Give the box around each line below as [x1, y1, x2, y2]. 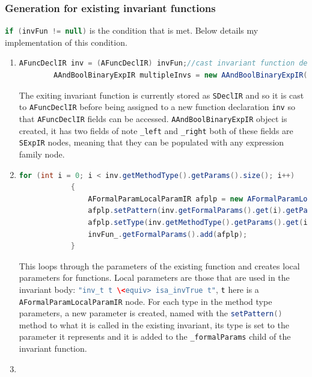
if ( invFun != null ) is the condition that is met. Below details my [5, 24, 258, 37]
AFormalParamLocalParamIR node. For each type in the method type [19, 295, 272, 307]
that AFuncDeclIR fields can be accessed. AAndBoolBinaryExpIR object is [19, 112, 287, 124]
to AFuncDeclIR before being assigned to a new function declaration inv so [19, 100, 295, 113]
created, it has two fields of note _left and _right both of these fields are [19, 124, 293, 136]
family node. [19, 147, 65, 160]
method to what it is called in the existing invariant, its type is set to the [19, 318, 289, 331]
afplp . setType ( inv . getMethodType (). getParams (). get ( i [88, 218, 308, 227]
